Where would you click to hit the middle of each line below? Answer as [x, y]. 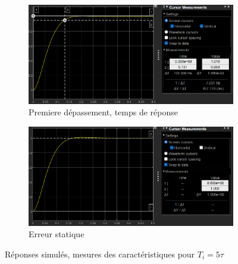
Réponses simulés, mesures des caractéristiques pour [100, 254]
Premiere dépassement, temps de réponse [104, 112]
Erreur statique [57, 234]
